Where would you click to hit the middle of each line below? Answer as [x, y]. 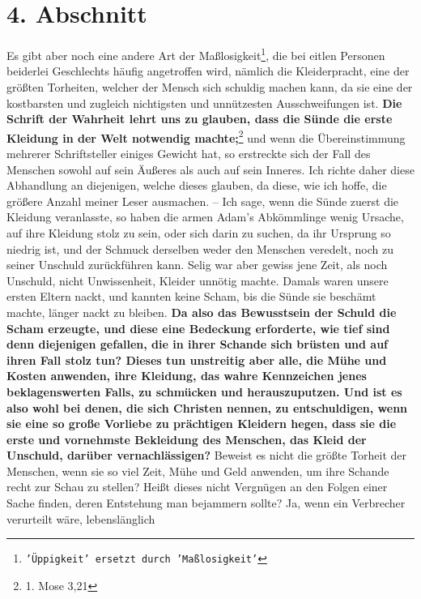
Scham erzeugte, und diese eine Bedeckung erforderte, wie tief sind [198, 328]
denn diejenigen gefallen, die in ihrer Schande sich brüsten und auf [198, 344]
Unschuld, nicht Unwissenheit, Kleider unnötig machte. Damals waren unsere [198, 280]
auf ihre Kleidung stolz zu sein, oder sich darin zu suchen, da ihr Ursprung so [199, 232]
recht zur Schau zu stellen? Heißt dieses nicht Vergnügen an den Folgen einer [197, 487]
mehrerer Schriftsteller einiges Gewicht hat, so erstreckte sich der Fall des [189, 153]
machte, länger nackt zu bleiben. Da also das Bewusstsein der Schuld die [202, 312]
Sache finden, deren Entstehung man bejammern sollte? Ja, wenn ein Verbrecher [206, 503]
